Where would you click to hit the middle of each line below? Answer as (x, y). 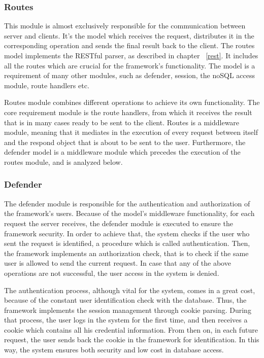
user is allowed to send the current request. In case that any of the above (118, 263)
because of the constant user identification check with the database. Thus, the (125, 300)
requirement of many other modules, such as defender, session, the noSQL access (130, 75)
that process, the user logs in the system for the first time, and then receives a (126, 320)
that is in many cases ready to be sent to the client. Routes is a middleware (122, 122)
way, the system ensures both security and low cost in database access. (114, 350)
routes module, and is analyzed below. (63, 162)
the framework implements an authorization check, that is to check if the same (126, 253)
